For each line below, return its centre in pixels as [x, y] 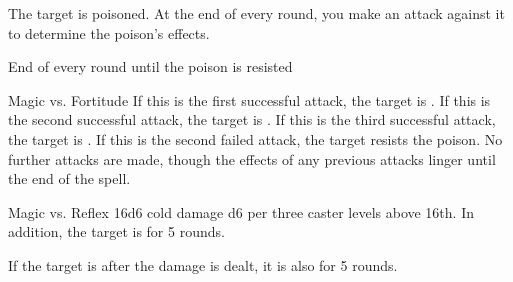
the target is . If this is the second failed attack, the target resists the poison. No [255, 138]
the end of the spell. [69, 178]
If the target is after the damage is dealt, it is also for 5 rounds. [203, 264]
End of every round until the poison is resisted [150, 66]
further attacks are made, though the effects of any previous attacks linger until [252, 158]
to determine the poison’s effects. [109, 32]
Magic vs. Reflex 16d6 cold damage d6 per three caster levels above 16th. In [241, 211]
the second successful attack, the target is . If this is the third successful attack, [252, 119]
